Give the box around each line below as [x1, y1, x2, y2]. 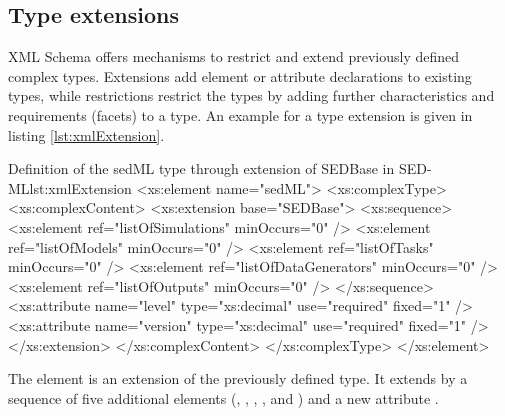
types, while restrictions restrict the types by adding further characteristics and [8, 85, 495, 106]
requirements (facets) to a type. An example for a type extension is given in [8, 104, 473, 125]
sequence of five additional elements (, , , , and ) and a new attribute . [8, 387, 439, 408]
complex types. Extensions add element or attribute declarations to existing [8, 65, 472, 86]
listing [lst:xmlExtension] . [8, 124, 165, 145]
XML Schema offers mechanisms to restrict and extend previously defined [8, 46, 460, 67]
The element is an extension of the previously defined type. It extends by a [8, 368, 468, 389]
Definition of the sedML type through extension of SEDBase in [8, 158, 395, 179]
